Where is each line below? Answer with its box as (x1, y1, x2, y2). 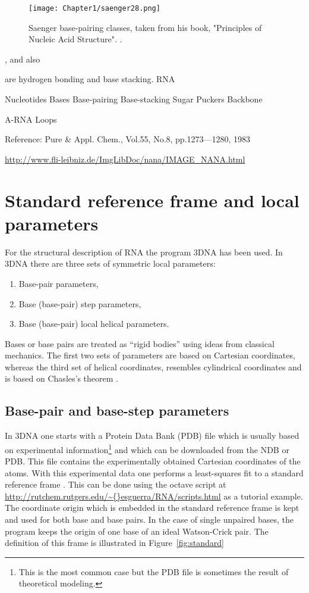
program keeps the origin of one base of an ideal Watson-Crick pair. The (5, 525, 269, 537)
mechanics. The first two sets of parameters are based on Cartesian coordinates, (5, 349, 295, 361)
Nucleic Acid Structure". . (29, 33, 122, 45)
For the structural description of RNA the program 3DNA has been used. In (5, 245, 283, 258)
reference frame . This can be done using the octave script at (5, 478, 226, 491)
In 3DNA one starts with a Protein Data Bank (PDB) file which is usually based (5, 429, 299, 442)
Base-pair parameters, (18, 277, 99, 289)
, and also (5, 52, 40, 65)
